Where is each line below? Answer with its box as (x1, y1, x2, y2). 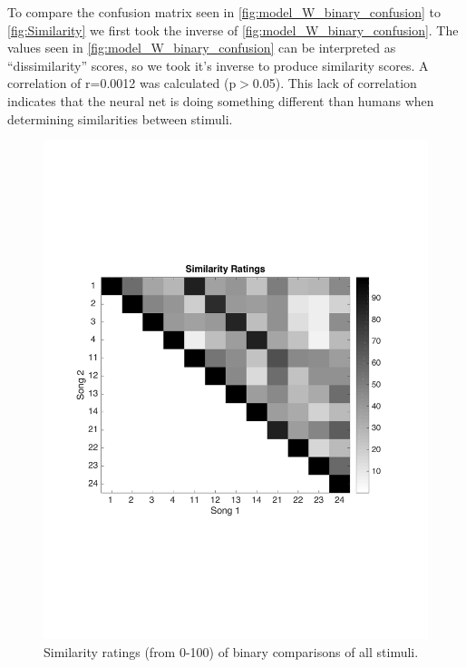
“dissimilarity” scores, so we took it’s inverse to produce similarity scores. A (7, 55, 429, 74)
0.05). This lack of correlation (252, 74, 417, 93)
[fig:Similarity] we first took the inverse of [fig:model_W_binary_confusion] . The (7, 20, 459, 39)
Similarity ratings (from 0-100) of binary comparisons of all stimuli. (44, 642, 419, 661)
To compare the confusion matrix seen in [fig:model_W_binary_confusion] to (7, 3, 441, 21)
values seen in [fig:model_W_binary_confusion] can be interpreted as (7, 38, 396, 57)
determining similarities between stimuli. (7, 109, 233, 128)
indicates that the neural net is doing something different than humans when (7, 91, 434, 110)
